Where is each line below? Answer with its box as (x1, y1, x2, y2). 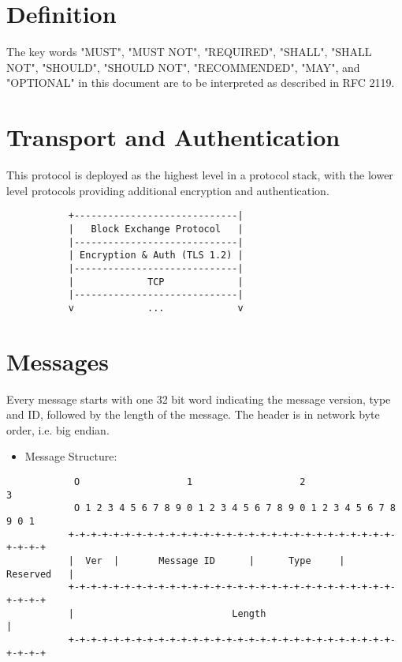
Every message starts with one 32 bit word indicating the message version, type (6, 390, 391, 407)
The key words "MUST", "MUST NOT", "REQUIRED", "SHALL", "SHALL (6, 43, 372, 60)
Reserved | (6, 568, 74, 580)
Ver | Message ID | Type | (85, 555, 345, 566)
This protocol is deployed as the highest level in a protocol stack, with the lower (6, 167, 393, 183)
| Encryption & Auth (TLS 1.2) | (68, 250, 244, 261)
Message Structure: (24, 448, 117, 465)
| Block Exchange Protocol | (68, 223, 244, 235)
